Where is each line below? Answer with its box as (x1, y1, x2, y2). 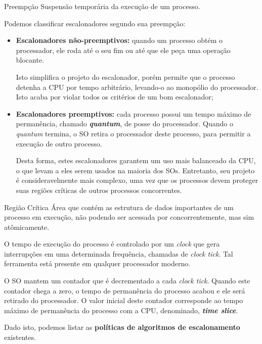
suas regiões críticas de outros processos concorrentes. (16, 184, 182, 195)
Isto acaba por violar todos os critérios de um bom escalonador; (16, 91, 213, 102)
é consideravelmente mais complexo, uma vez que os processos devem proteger (16, 175, 258, 185)
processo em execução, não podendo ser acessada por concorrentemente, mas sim (4, 212, 254, 222)
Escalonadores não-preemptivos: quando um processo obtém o (16, 35, 223, 45)
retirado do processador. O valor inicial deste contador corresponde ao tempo (4, 295, 243, 306)
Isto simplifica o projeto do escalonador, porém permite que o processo (16, 71, 235, 82)
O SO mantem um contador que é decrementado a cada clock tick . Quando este (4, 275, 250, 286)
